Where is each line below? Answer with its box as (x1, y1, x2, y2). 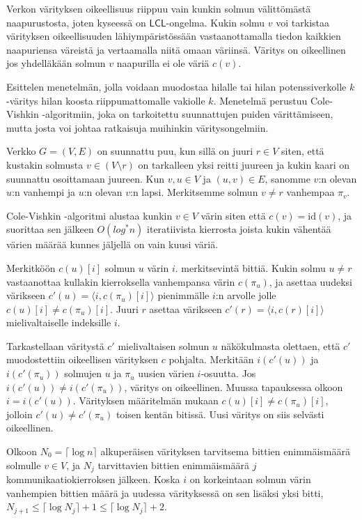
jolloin (6, 406, 33, 421)
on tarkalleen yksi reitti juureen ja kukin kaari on (138, 157, 350, 171)
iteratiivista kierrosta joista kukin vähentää (147, 222, 331, 236)
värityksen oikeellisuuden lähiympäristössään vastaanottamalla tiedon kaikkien (6, 29, 341, 43)
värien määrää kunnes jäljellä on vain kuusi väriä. (6, 237, 219, 252)
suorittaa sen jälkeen (6, 222, 94, 236)
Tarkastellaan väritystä (6, 338, 104, 353)
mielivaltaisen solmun (118, 338, 210, 353)
